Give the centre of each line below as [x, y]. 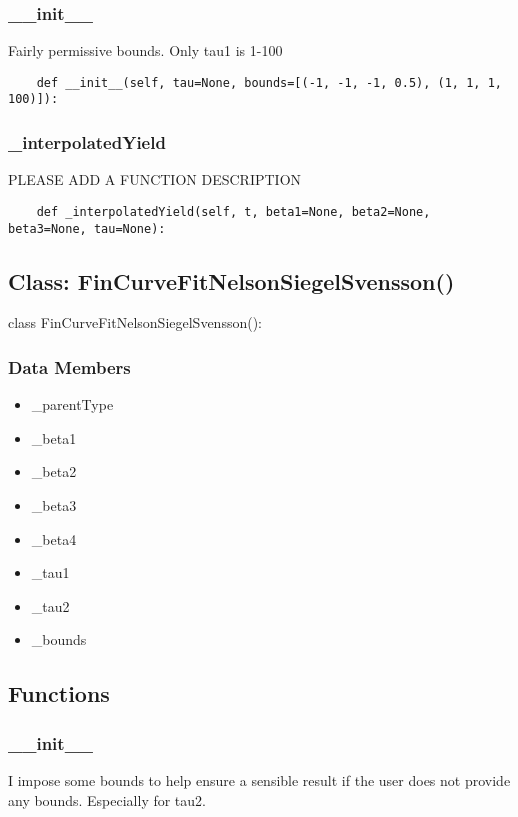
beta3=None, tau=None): [87, 228]
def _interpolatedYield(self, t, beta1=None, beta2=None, [233, 211]
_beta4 [54, 538]
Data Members [69, 366]
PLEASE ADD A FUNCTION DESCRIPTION [155, 179]
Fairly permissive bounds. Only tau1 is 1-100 [145, 50]
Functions [59, 693]
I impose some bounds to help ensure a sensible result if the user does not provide [259, 780]
